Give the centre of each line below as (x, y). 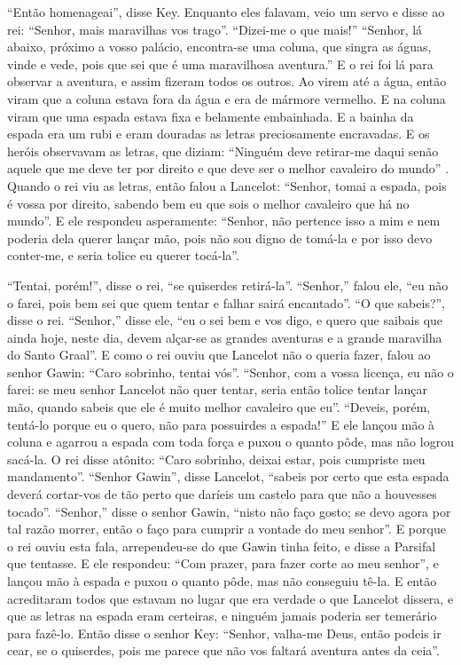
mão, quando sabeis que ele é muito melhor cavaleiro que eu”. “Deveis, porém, (219, 407)
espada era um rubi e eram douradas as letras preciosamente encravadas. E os (219, 134)
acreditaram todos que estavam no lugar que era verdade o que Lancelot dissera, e (230, 598)
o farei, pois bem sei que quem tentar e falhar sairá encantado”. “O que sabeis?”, (227, 302)
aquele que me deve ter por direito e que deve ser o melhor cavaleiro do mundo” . (228, 168)
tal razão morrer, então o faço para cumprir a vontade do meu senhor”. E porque (227, 529)
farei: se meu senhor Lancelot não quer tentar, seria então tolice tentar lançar (217, 389)
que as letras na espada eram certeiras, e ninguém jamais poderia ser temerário (222, 616)
